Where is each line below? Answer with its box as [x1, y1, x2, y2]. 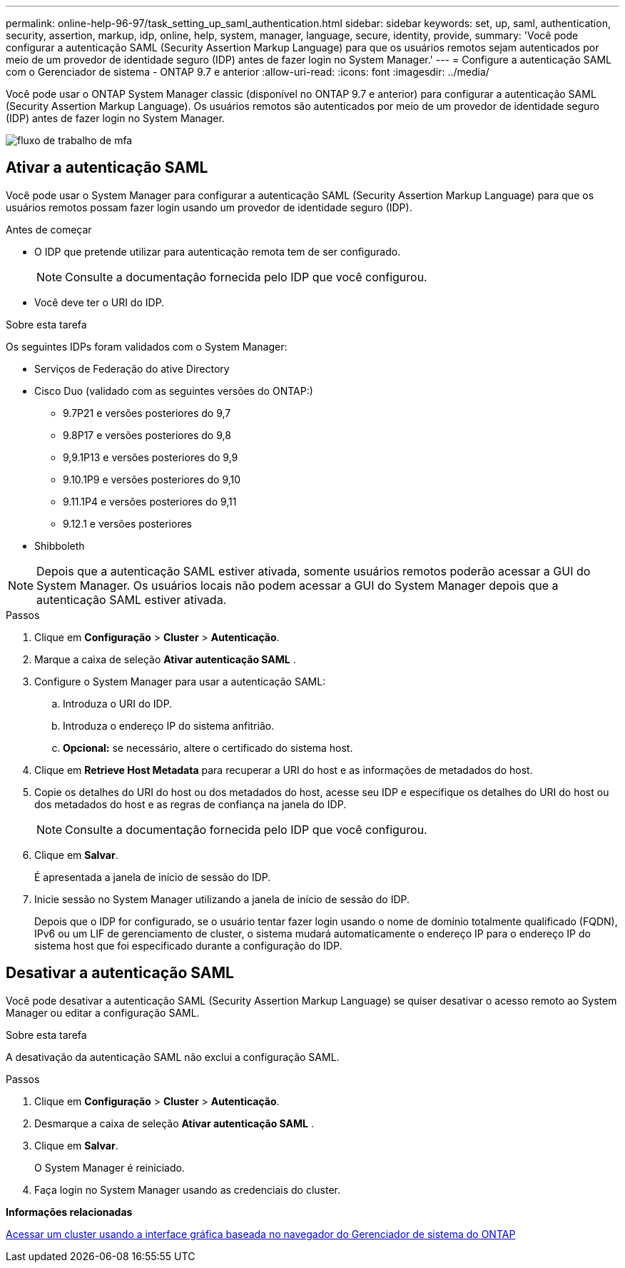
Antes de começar [6, 223, 92, 236]
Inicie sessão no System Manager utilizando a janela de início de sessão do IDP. [34, 892, 410, 905]
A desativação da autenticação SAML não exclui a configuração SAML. [6, 1050, 340, 1063]
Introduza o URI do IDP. [63, 697, 173, 710]
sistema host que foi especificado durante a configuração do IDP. [34, 939, 342, 952]
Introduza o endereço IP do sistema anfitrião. [63, 719, 275, 732]
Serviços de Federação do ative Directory [34, 362, 230, 375]
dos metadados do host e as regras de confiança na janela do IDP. [34, 797, 347, 810]
